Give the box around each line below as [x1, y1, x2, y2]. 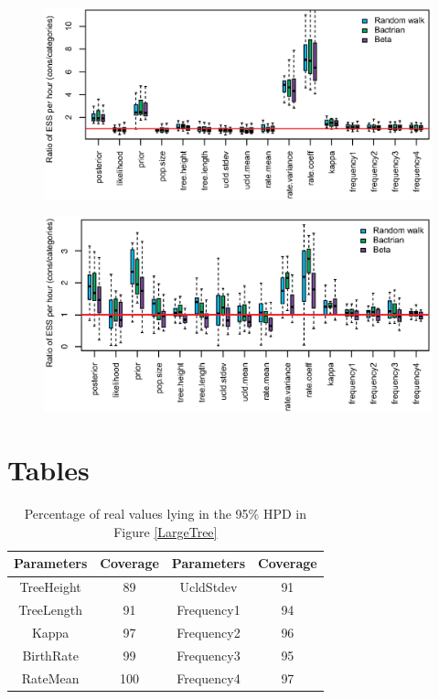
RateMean [21, 668, 80, 687]
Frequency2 [177, 623, 241, 642]
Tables [7, 451, 90, 489]
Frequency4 [177, 668, 241, 687]
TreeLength [18, 600, 83, 619]
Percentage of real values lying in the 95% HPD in [24, 504, 306, 523]
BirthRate [22, 645, 79, 664]
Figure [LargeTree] [113, 522, 218, 541]
